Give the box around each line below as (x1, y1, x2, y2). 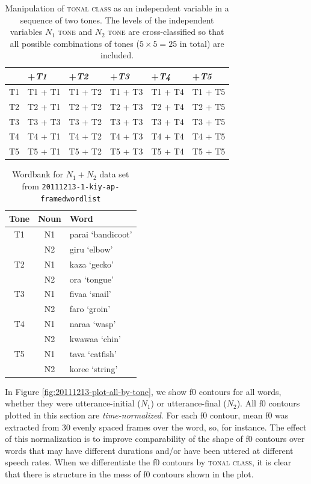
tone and (58, 25, 93, 38)
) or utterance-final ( (150, 397, 227, 409)
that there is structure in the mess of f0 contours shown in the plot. (5, 467, 254, 480)
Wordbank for (12, 168, 64, 180)
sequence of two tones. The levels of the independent (20, 13, 214, 26)
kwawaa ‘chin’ (69, 332, 121, 345)
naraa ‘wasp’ (69, 317, 116, 330)
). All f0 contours (236, 397, 300, 409)
